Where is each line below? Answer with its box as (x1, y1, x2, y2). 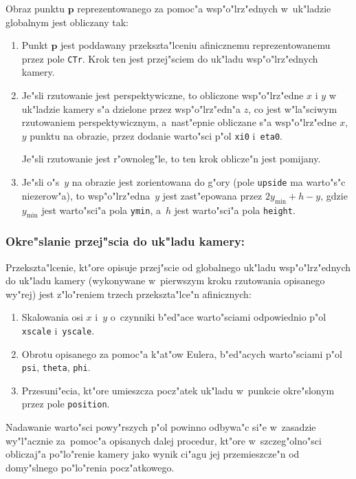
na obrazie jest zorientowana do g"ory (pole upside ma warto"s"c (71, 175, 346, 189)
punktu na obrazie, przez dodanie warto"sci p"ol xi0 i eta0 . (30, 128, 283, 142)
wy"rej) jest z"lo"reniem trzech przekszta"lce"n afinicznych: (5, 286, 252, 301)
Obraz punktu (5, 1, 65, 15)
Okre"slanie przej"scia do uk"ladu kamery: (5, 233, 245, 250)
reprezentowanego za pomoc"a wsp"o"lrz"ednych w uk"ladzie (77, 1, 331, 15)
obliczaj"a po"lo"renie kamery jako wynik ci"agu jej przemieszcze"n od (5, 447, 300, 461)
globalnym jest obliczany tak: (5, 14, 129, 29)
